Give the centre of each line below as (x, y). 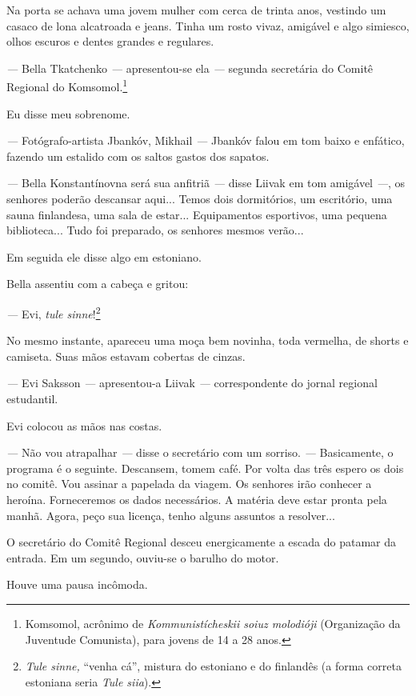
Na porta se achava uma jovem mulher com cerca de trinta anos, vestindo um (196, 10)
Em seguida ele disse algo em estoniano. (104, 256)
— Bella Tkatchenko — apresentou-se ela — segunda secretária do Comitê (190, 68)
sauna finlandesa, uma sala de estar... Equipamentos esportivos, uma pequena (197, 214)
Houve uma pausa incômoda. (77, 584)
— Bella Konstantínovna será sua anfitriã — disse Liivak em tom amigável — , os (206, 183)
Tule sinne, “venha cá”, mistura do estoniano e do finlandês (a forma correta (213, 666)
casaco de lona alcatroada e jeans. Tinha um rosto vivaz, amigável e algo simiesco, (208, 25)
